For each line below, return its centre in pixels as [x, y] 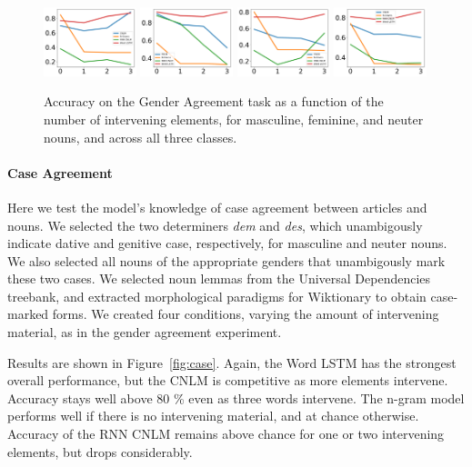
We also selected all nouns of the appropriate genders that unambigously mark [226, 260]
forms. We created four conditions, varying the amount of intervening [246, 314]
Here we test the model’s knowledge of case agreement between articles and [217, 207]
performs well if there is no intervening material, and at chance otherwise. [213, 416]
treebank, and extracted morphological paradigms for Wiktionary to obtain [217, 296]
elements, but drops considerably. [100, 451]
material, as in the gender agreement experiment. [145, 332]
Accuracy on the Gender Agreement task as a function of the [214, 101]
